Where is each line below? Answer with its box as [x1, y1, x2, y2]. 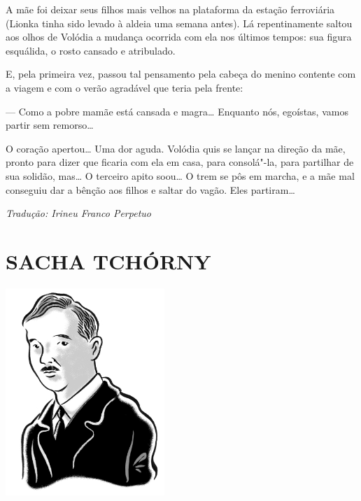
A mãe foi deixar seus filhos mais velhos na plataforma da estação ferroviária [6, 2, 335, 16]
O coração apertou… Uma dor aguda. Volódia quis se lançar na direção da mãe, [6, 141, 346, 155]
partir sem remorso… [6, 118, 94, 132]
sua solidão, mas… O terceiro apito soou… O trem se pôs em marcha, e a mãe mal [6, 168, 355, 183]
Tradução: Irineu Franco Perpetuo [6, 206, 151, 220]
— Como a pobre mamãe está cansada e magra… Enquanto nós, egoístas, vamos [6, 104, 348, 118]
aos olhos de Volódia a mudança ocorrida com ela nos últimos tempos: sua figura [6, 29, 352, 44]
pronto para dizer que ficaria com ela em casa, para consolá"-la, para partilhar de [6, 155, 354, 169]
